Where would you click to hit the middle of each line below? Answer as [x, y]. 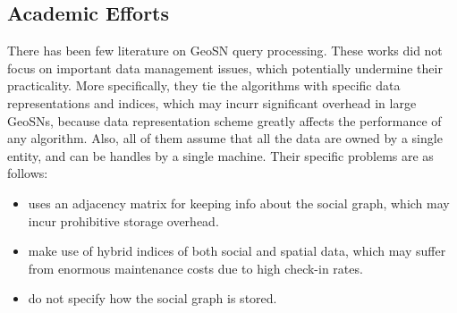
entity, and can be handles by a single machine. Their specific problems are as [220, 155]
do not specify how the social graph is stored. [152, 298]
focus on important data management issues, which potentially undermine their [225, 68]
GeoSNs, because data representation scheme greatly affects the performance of [224, 120]
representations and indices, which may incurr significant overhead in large [212, 102]
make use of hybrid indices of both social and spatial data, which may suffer [237, 251]
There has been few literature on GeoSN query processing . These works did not [225, 51]
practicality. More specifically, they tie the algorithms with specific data [204, 85]
